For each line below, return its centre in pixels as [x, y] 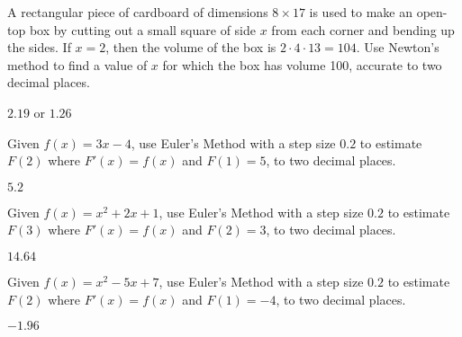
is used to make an [361, 12]
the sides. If [39, 47]
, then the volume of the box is [191, 47]
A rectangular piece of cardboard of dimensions [138, 12]
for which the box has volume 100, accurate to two [302, 64]
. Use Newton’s [398, 47]
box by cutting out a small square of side [142, 29]
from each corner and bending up [363, 29]
